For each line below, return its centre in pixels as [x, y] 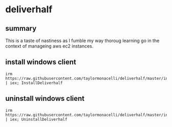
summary [21, 28]
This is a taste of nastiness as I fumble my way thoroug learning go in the [82, 40]
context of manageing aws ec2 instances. [49, 46]
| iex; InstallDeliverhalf [34, 83]
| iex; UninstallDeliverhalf [36, 119]
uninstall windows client [45, 99]
